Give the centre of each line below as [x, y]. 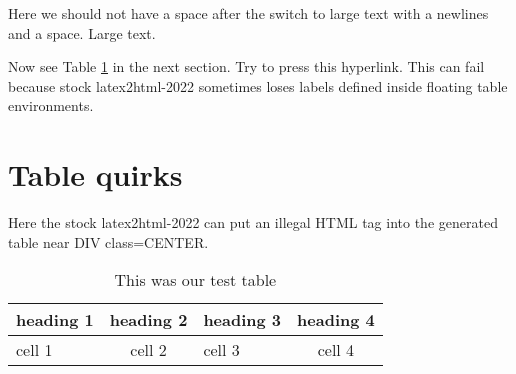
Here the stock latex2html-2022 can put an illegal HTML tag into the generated [253, 222]
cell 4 [336, 350]
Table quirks [95, 174]
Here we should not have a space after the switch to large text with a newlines [248, 13]
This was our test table [195, 280]
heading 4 [336, 320]
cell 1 [34, 350]
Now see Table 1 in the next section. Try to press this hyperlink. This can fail [246, 66]
